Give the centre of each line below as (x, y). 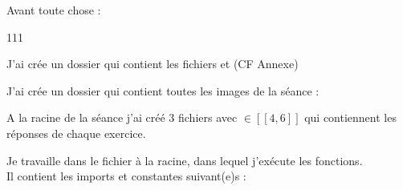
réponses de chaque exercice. (76, 133)
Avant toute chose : (54, 10)
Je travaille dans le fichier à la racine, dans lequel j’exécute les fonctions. (185, 160)
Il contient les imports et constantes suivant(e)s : (126, 176)
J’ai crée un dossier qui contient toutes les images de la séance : (163, 90)
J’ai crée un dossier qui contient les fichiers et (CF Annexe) (153, 64)
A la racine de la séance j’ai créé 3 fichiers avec (122, 117)
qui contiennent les (350, 117)
